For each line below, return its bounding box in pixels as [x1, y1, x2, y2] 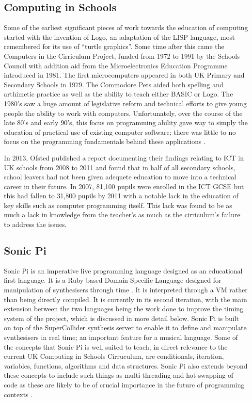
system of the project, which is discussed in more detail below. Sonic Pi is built [4, 313, 239, 323]
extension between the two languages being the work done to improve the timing [4, 304, 244, 314]
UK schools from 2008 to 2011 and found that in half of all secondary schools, [4, 162, 236, 172]
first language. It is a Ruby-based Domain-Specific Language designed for [4, 275, 221, 285]
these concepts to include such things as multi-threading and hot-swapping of [4, 370, 234, 380]
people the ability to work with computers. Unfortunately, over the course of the [4, 108, 243, 118]
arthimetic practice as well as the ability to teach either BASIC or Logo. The [4, 89, 233, 99]
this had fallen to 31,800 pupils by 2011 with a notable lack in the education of [4, 191, 238, 201]
